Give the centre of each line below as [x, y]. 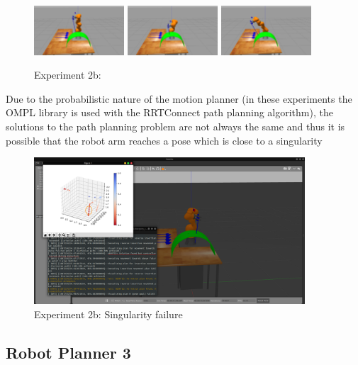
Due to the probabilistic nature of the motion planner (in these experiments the [179, 98]
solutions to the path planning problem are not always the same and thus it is [175, 127]
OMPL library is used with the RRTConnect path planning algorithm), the [169, 112]
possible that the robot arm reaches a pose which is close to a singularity [164, 140]
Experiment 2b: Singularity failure [108, 314]
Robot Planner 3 [68, 352]
